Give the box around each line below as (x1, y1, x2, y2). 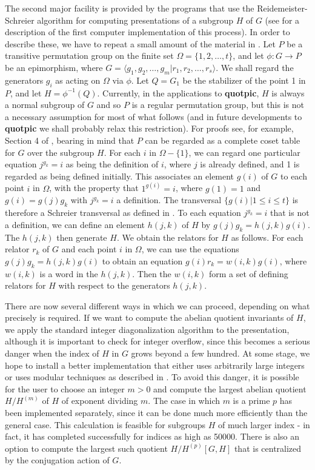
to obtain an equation (102, 254, 183, 267)
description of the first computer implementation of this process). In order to (5, 25, 290, 38)
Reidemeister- (257, 2, 308, 14)
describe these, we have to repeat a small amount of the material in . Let (5, 37, 276, 50)
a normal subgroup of (5, 98, 85, 111)
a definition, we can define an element (5, 218, 145, 230)
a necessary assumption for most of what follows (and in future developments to (5, 110, 302, 123)
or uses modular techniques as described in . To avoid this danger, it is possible (5, 371, 299, 383)
